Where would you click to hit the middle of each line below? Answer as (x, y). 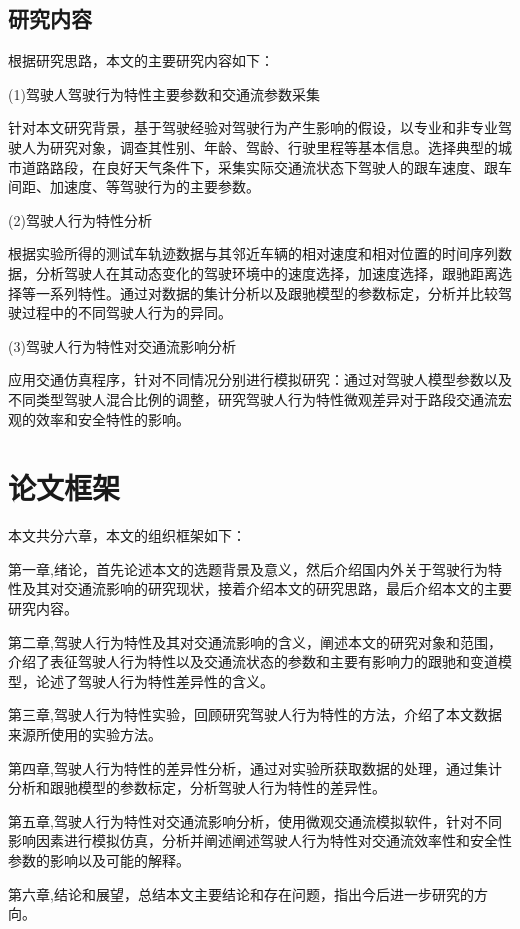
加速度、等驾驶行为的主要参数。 (154, 186)
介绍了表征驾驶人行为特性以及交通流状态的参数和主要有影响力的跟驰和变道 (253, 661)
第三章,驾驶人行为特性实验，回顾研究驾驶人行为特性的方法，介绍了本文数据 (255, 714)
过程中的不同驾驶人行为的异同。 (126, 312)
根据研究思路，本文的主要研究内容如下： (141, 60)
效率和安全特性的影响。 (112, 418)
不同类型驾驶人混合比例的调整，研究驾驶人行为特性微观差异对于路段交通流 (253, 398)
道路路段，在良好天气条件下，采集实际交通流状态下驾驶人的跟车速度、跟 (259, 166)
